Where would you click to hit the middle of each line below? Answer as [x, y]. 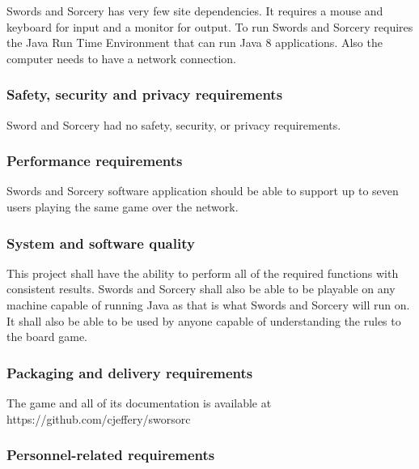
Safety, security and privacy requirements [145, 94]
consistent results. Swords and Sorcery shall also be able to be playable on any [201, 289]
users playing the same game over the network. [123, 207]
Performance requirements [95, 161]
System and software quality [101, 243]
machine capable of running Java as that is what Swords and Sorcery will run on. [208, 305]
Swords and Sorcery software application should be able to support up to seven [203, 191]
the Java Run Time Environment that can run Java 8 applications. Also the [195, 43]
